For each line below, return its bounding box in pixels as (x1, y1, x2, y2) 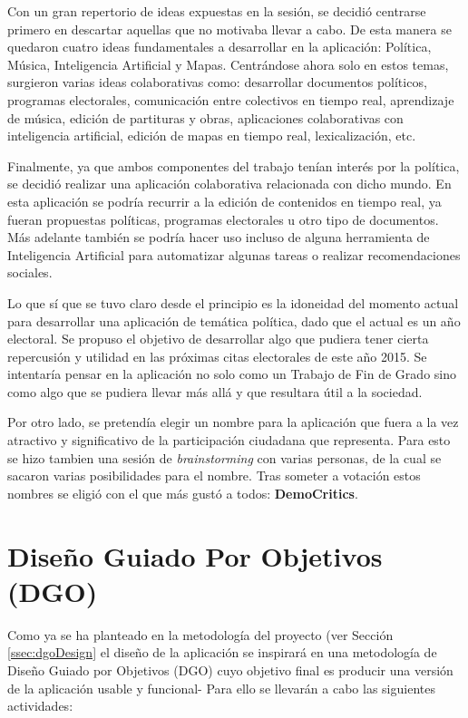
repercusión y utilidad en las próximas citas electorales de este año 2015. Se (7, 346, 427, 365)
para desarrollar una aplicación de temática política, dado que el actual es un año (7, 311, 461, 330)
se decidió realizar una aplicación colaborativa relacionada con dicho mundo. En (7, 174, 452, 193)
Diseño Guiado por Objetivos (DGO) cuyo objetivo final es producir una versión (7, 660, 453, 679)
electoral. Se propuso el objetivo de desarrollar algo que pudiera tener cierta (7, 329, 429, 348)
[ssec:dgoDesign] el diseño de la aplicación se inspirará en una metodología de (7, 643, 437, 662)
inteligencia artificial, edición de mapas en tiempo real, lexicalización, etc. (7, 126, 416, 145)
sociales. (7, 263, 53, 282)
